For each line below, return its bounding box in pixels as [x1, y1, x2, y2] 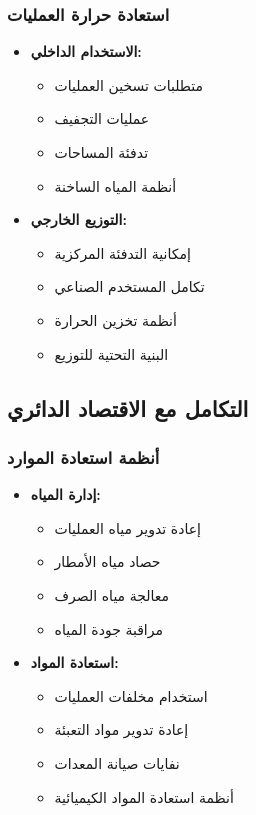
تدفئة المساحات [54, 142, 149, 162]
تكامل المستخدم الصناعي [54, 276, 205, 297]
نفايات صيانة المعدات [54, 752, 180, 773]
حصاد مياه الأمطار [54, 551, 161, 572]
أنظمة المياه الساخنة [54, 175, 177, 196]
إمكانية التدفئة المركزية [54, 242, 191, 263]
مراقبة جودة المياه [54, 618, 163, 639]
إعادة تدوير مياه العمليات [54, 517, 201, 538]
